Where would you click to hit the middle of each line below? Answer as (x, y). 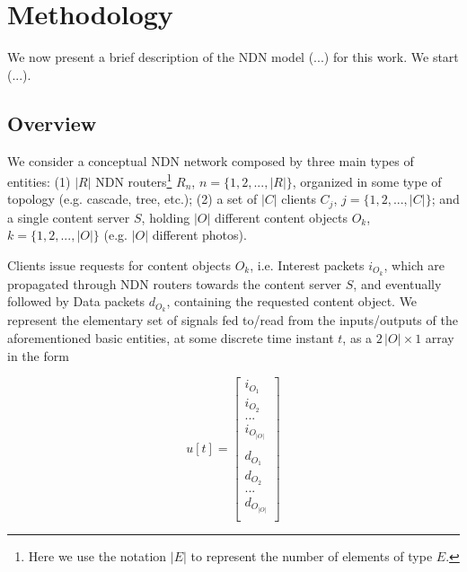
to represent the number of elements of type (312, 556)
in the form (38, 355)
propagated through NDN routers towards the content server (175, 283)
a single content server (69, 217)
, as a (357, 337)
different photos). (199, 235)
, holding (166, 217)
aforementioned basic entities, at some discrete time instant (171, 337)
